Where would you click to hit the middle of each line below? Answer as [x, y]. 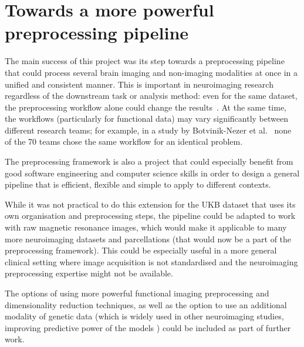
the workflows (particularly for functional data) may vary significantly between [146, 119]
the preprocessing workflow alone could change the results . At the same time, [146, 107]
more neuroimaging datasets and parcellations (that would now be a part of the [148, 238]
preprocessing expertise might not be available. [89, 273]
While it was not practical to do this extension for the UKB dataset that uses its [150, 204]
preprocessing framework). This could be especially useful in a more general [141, 250]
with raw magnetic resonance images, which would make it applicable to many [146, 227]
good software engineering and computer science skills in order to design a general [152, 173]
